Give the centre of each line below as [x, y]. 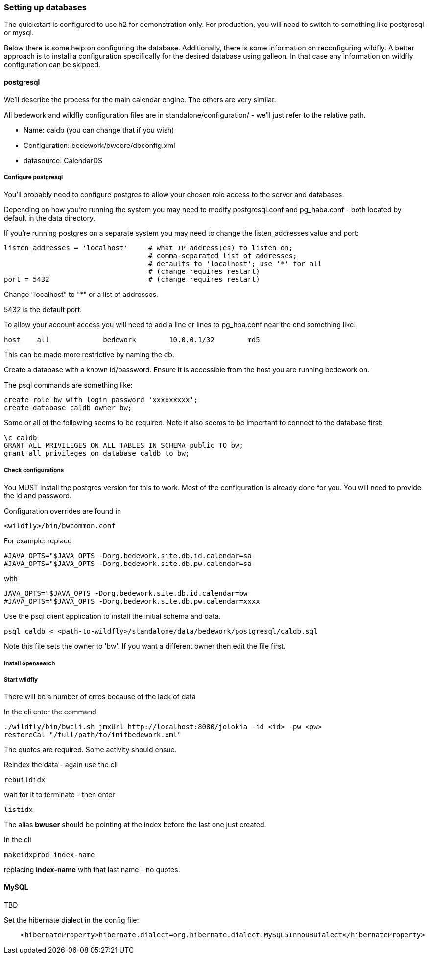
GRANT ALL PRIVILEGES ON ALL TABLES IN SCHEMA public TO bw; [124, 446]
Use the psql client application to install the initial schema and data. [112, 616]
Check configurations [34, 470]
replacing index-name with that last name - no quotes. [92, 870]
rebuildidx [25, 780]
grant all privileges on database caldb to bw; [97, 454]
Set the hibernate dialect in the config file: [71, 920]
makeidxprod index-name [49, 855]
